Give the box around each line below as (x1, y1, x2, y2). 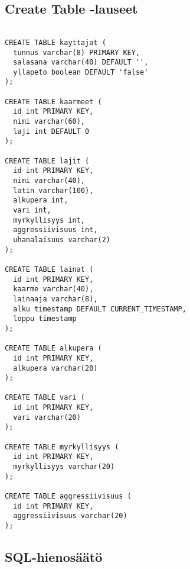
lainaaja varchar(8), (13, 294, 98, 303)
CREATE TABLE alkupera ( (5, 344, 102, 353)
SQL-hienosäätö (5, 548, 103, 566)
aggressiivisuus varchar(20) (13, 512, 127, 520)
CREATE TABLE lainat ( (5, 265, 94, 274)
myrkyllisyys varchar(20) (13, 462, 115, 471)
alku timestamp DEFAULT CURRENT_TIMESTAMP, (13, 304, 186, 313)
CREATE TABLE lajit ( (5, 156, 90, 165)
